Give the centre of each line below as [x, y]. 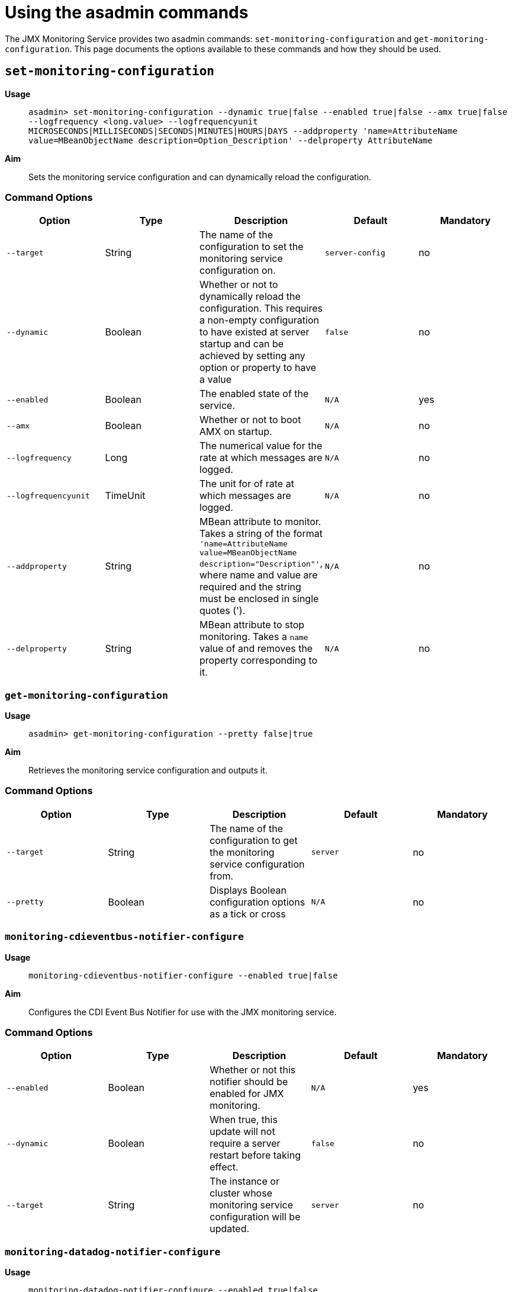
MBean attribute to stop [252, 625]
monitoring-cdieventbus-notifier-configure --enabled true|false [183, 975]
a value [216, 380]
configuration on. [238, 271]
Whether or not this [253, 1070]
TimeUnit [125, 496]
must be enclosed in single [259, 599]
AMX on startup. [236, 432]
